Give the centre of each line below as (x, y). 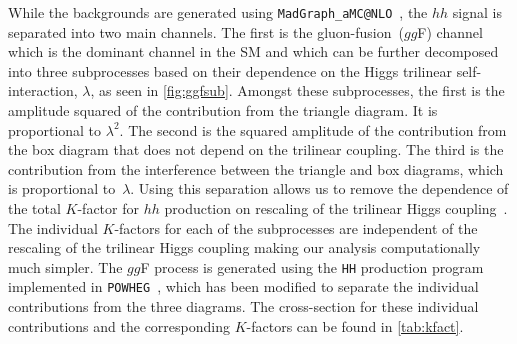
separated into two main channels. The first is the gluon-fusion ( (206, 31)
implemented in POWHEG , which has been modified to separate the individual (243, 286)
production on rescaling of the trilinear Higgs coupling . (336, 208)
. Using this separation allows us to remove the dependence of (319, 188)
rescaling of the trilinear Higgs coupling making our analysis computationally (244, 247)
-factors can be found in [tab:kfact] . (355, 325)
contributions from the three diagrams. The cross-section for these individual (243, 306)
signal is (477, 12)
